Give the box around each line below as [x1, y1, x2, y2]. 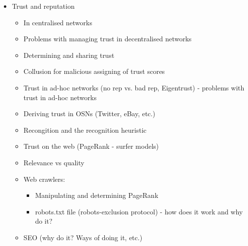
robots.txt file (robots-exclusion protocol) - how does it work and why [35, 206, 243, 216]
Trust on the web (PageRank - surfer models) [23, 141, 159, 151]
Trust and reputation [12, 1, 75, 11]
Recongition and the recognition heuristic [23, 124, 147, 135]
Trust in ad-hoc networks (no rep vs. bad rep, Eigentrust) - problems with [23, 82, 245, 92]
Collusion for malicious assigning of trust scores [23, 66, 165, 76]
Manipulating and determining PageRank [35, 190, 159, 200]
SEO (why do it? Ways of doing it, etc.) [23, 232, 143, 242]
